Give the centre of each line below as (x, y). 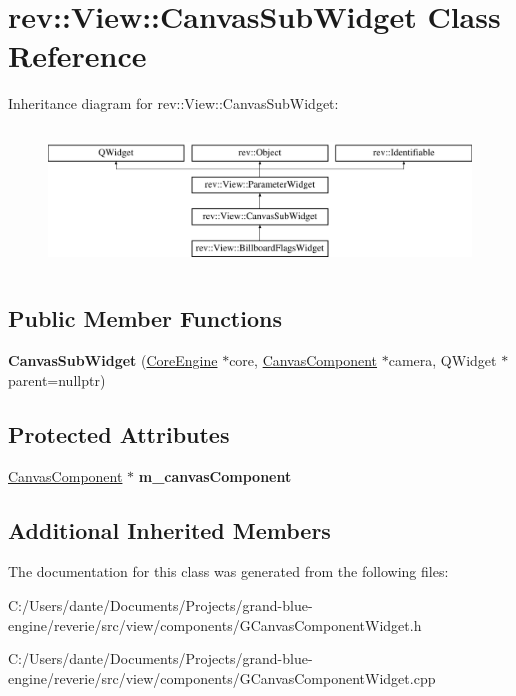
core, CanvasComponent (303, 360)
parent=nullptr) (57, 379)
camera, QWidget (442, 360)
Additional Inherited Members (169, 529)
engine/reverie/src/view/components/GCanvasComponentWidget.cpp (222, 677)
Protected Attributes (119, 433)
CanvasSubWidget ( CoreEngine (113, 360)
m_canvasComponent (215, 475)
